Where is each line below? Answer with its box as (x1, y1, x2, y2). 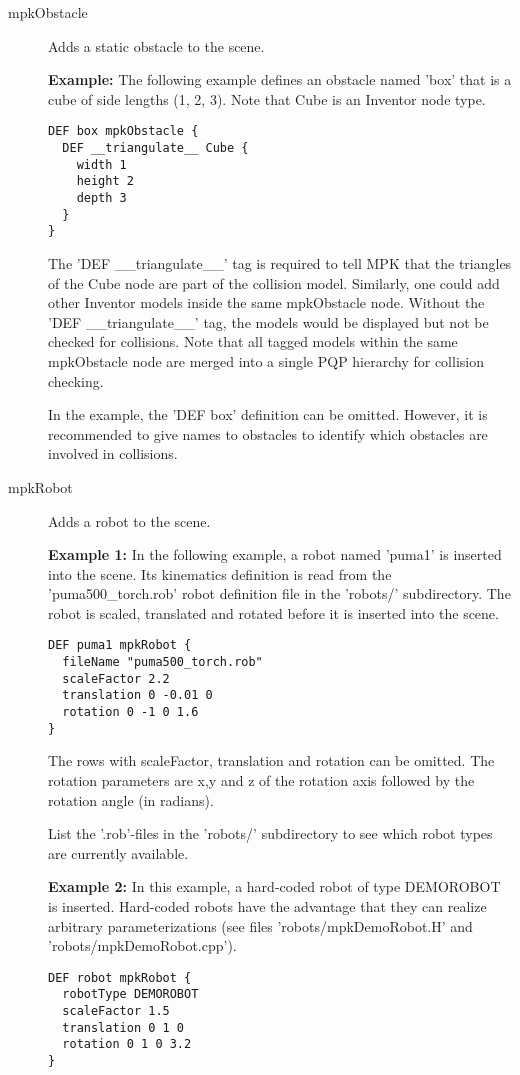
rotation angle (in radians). (48, 789, 214, 810)
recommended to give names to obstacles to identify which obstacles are (48, 423, 488, 444)
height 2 (76, 174, 134, 189)
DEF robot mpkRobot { (48, 970, 192, 985)
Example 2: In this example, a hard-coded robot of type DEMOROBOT (48, 876, 501, 897)
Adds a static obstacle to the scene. (48, 35, 265, 56)
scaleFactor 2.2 (62, 671, 170, 686)
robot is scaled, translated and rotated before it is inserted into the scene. (48, 602, 499, 623)
